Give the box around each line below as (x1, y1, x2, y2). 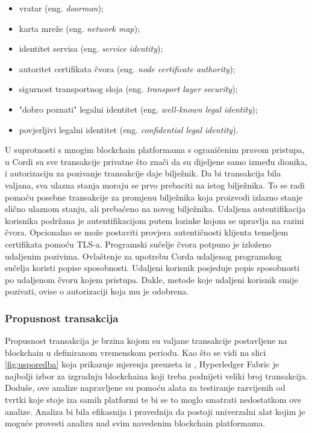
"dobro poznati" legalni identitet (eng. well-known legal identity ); (19, 102, 258, 115)
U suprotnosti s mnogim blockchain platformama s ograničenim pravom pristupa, (5, 143, 305, 156)
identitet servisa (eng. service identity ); (19, 42, 163, 55)
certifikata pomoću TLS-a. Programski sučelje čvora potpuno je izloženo (5, 237, 272, 250)
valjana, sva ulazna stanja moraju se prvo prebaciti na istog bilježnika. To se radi (5, 178, 305, 191)
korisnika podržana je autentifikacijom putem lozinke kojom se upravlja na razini (5, 214, 304, 226)
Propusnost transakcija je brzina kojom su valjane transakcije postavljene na (5, 334, 287, 347)
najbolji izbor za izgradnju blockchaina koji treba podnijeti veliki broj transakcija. (5, 369, 308, 382)
